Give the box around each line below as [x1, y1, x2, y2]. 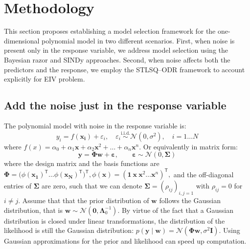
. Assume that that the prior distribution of [18, 195, 149, 206]
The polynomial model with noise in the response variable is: [4, 120, 186, 130]
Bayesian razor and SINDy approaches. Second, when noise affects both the [4, 54, 230, 64]
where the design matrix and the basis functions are [4, 158, 159, 168]
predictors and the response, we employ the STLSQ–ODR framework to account [4, 64, 245, 74]
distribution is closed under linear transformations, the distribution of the [4, 215, 225, 226]
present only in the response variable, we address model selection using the [4, 45, 228, 55]
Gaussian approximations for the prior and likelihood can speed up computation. [4, 236, 247, 246]
